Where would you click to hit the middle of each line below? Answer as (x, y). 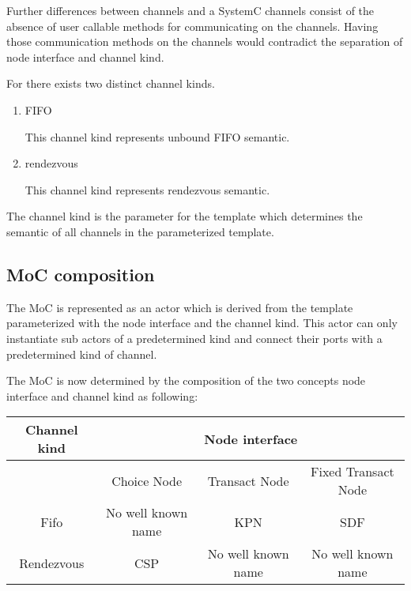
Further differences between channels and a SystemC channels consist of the (190, 10)
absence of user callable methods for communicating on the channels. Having (192, 26)
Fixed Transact (353, 472)
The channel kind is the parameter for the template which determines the (185, 216)
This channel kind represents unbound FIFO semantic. (157, 136)
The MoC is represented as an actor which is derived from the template (180, 307)
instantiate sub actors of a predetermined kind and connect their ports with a (194, 338)
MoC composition (81, 274)
